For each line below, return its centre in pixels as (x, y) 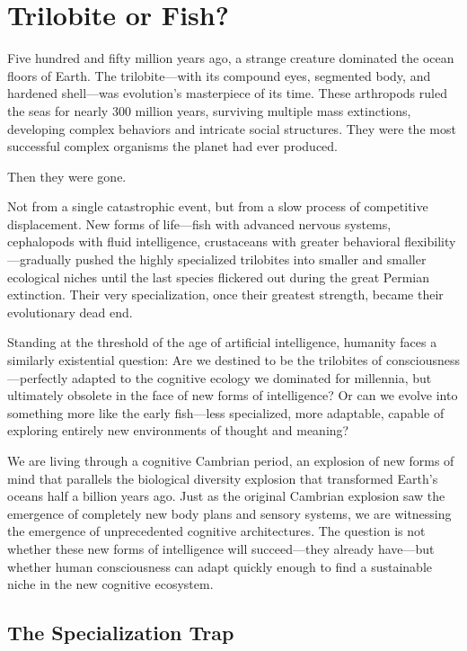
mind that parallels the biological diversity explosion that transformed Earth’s (223, 478)
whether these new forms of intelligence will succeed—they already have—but (221, 548)
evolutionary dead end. (70, 312)
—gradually (40, 259)
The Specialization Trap (121, 633)
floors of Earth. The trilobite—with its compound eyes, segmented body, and (219, 75)
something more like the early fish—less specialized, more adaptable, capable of (226, 412)
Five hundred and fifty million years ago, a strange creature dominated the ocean (231, 58)
